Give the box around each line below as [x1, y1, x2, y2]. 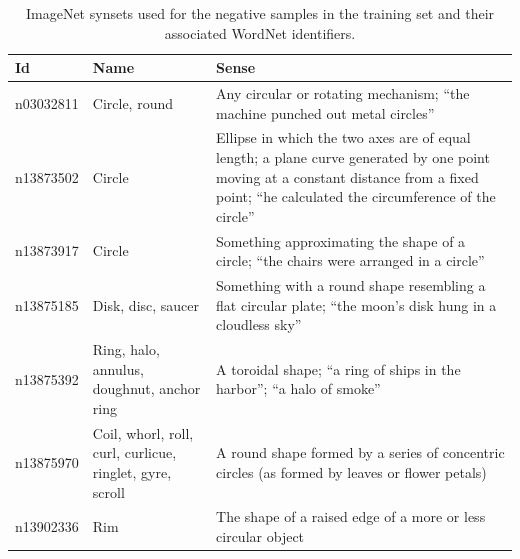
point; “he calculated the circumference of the [216, 186, 496, 207]
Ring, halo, [92, 339, 160, 360]
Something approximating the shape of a [216, 230, 466, 251]
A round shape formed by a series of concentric [216, 442, 505, 463]
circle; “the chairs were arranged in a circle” [216, 250, 485, 271]
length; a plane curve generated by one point [216, 147, 490, 168]
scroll [92, 481, 125, 502]
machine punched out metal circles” [216, 102, 435, 123]
